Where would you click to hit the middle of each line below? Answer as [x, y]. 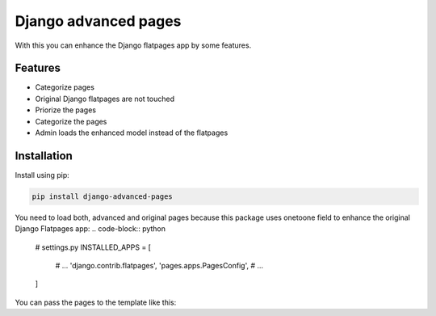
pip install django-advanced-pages [102, 196]
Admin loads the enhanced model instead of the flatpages [132, 133]
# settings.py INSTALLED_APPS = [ [93, 247]
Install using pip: [42, 175]
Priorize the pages [66, 110]
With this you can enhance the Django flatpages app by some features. [133, 45]
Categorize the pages [71, 121]
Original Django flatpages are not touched [105, 99]
